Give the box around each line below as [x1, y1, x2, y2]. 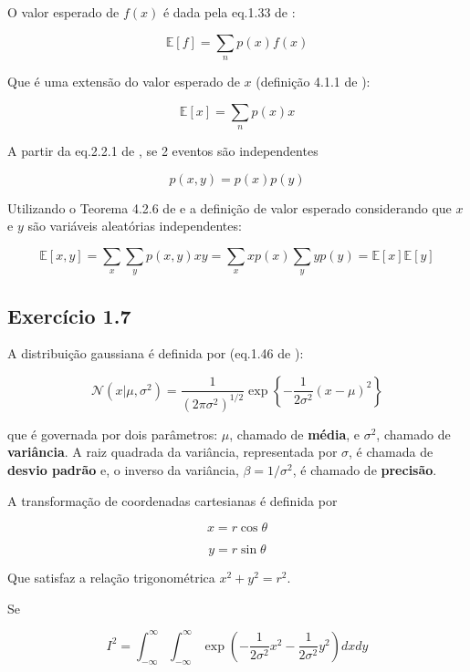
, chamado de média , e [229, 424, 360, 443]
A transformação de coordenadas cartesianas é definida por [7, 491, 338, 510]
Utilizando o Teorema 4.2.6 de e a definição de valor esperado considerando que [7, 198, 452, 217]
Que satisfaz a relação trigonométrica [7, 568, 215, 587]
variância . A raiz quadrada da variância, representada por [7, 442, 338, 461]
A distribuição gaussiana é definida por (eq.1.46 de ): [7, 344, 304, 363]
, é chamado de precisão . [292, 460, 437, 480]
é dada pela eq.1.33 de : [162, 3, 296, 21]
